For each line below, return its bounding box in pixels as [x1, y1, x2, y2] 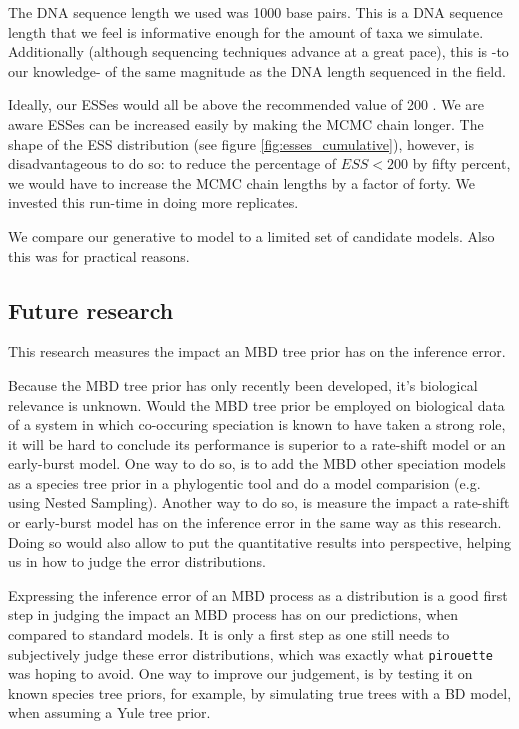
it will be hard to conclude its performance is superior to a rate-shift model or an [8, 433, 506, 454]
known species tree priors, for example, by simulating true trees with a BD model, [8, 682, 512, 703]
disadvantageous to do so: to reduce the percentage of [8, 153, 337, 174]
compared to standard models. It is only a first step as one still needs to [8, 624, 450, 645]
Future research [8, 294, 174, 325]
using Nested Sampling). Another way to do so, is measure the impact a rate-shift [8, 492, 510, 513]
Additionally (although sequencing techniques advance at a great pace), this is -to [8, 41, 509, 62]
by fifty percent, [412, 153, 511, 174]
